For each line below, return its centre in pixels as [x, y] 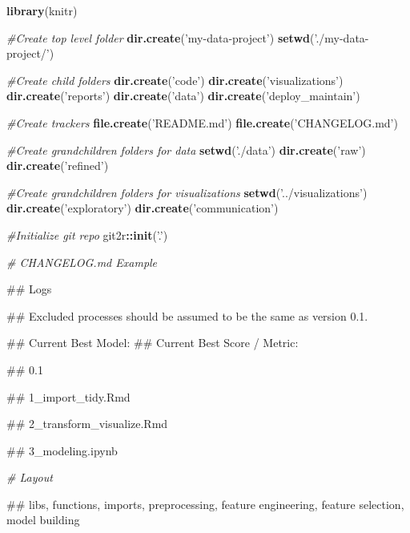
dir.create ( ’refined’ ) [58, 166]
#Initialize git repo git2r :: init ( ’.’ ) [87, 234]
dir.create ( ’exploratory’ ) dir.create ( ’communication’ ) [143, 208]
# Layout [30, 477]
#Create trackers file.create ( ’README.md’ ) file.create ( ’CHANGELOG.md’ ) [202, 122]
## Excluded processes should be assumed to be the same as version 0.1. [187, 315]
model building [43, 520]
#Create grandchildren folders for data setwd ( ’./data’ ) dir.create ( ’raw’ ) [186, 149]
